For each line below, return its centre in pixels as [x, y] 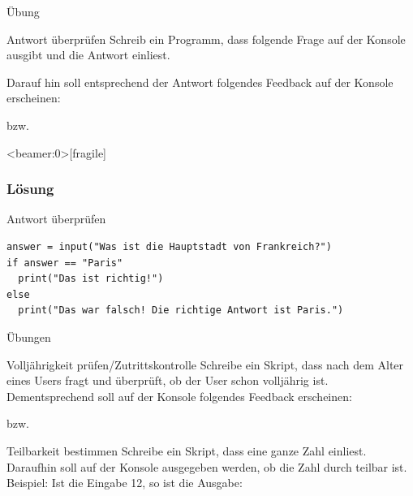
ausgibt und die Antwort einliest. [88, 55]
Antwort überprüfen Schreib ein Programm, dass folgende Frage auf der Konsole [206, 39]
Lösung [30, 189]
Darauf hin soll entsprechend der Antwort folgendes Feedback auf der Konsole [200, 82]
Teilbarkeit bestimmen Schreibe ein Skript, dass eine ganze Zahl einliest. [187, 450]
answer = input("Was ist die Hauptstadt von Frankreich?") [169, 246]
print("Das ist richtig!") [91, 279]
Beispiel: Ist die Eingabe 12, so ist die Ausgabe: [125, 483]
